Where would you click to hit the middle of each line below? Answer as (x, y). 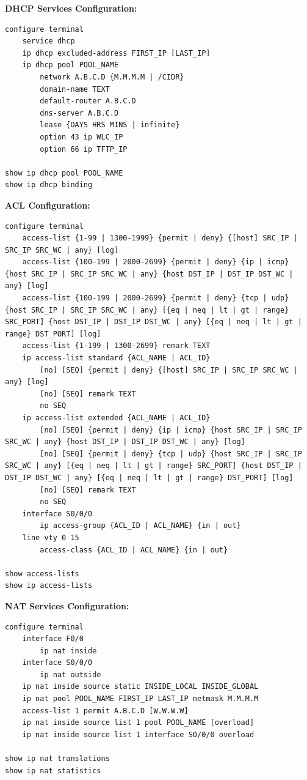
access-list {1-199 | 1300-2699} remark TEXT (116, 346)
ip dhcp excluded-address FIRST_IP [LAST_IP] (116, 53)
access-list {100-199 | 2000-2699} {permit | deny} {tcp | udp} (156, 298)
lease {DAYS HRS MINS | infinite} (110, 125)
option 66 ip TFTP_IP (84, 149)
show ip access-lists (49, 586)
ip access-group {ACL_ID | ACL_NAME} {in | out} (140, 526)
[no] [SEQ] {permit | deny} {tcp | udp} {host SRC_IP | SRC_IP (171, 454)
